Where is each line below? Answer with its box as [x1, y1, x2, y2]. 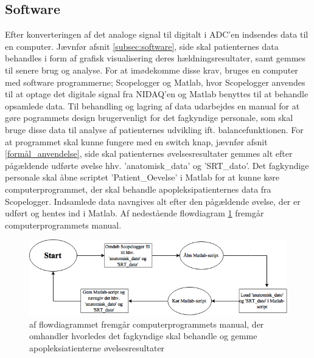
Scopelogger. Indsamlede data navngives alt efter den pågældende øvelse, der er [5, 194, 301, 207]
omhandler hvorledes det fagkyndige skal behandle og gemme [29, 329, 257, 342]
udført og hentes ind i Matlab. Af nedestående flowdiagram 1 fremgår [5, 207, 264, 219]
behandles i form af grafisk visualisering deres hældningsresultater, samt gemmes [5, 52, 306, 64]
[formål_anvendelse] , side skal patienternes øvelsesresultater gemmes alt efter [5, 147, 293, 160]
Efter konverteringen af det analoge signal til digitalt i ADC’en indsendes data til [5, 28, 309, 41]
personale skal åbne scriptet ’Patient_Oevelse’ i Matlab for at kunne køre [5, 171, 279, 184]
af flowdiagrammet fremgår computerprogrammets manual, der [29, 317, 264, 330]
